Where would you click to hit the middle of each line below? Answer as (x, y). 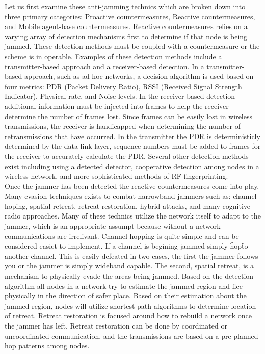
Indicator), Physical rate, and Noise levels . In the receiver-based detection (120, 96)
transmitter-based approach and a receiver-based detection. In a (104, 66)
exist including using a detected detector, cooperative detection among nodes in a (132, 166)
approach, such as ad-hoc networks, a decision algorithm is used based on (139, 76)
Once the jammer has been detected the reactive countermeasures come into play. (132, 186)
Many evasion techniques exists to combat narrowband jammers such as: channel (131, 196)
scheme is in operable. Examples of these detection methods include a (113, 56)
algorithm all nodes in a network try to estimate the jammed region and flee (124, 285)
